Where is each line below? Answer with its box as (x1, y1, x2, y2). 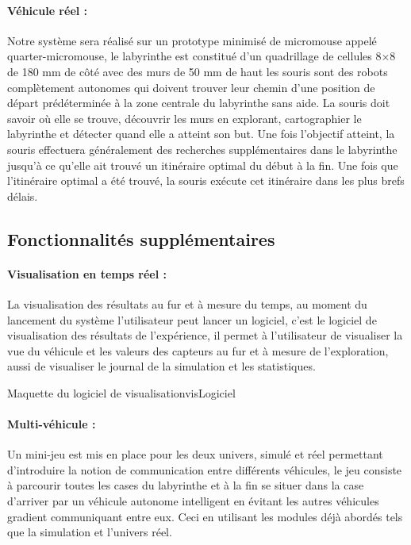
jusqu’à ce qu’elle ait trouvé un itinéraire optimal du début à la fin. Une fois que (7, 156, 398, 173)
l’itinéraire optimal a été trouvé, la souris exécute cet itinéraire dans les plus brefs (7, 172, 405, 189)
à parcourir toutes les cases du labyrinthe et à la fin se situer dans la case (7, 477, 364, 493)
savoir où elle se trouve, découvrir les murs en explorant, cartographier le (7, 109, 362, 126)
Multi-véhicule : (7, 416, 96, 432)
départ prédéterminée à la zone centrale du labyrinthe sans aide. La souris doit (7, 94, 390, 111)
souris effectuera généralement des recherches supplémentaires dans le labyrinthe (7, 140, 398, 157)
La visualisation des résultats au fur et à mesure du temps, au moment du (7, 295, 367, 312)
